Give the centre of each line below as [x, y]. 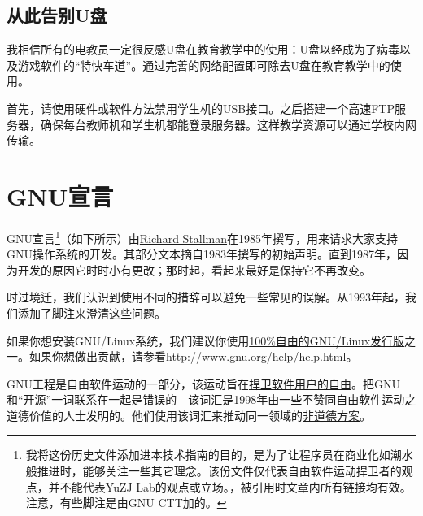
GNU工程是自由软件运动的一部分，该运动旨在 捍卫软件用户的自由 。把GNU [203, 383]
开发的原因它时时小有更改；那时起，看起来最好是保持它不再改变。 [194, 269]
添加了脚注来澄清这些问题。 [92, 312]
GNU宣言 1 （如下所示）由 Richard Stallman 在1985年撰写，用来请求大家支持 [203, 236]
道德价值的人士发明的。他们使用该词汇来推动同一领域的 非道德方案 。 [189, 415]
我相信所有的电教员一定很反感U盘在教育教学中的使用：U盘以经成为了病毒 [203, 49]
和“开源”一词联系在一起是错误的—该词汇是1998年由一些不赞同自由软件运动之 [211, 399]
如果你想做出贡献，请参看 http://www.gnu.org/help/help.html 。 [193, 356]
